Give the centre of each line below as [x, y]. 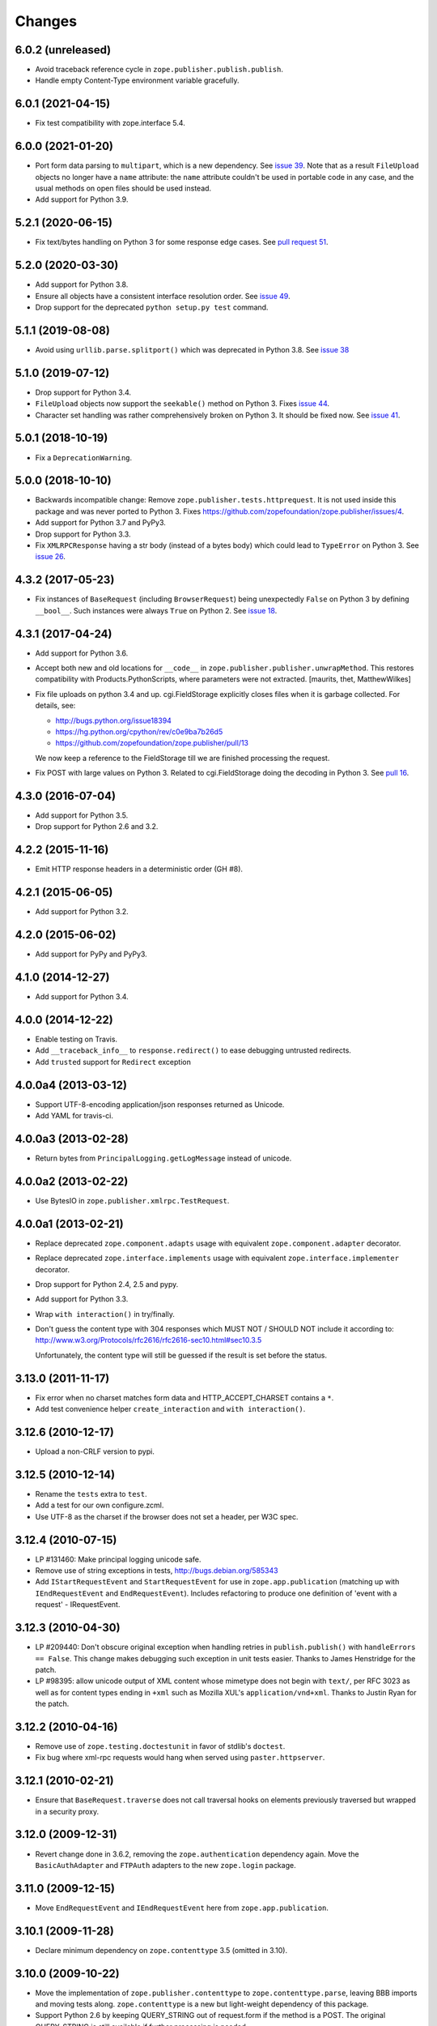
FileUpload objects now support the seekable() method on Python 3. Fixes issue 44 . [182, 404]
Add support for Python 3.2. [82, 912]
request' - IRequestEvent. [78, 1605]
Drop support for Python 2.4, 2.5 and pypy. [107, 1284]
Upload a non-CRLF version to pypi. [95, 1451]
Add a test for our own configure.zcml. [100, 1505]
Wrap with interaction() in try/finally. [105, 1314]
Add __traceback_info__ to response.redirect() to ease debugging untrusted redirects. [193, 1050]
